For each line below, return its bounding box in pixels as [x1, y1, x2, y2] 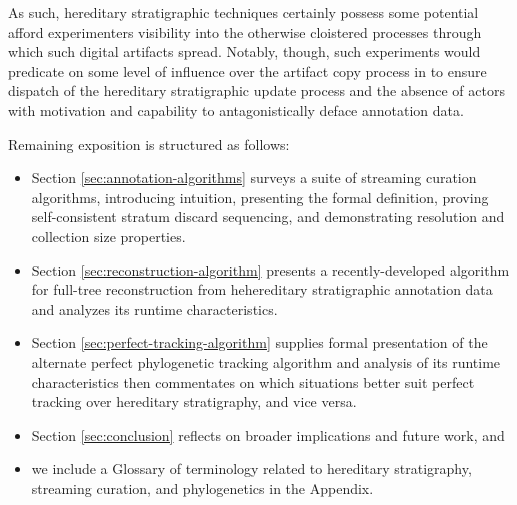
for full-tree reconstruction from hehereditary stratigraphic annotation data [31, 279, 493, 300]
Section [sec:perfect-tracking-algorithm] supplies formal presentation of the [31, 332, 488, 353]
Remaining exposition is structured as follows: [8, 133, 290, 154]
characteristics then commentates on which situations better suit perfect [31, 371, 475, 392]
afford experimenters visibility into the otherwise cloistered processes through [8, 21, 482, 42]
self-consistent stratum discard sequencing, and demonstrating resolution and [31, 206, 505, 227]
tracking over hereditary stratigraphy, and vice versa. [31, 391, 357, 412]
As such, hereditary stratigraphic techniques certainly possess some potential [8, 2, 479, 22]
